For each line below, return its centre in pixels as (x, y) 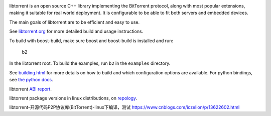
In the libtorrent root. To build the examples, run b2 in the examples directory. (90, 63)
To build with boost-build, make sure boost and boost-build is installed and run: (91, 41)
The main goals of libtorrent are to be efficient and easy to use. (75, 22)
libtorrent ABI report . (31, 89)
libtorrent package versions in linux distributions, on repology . (73, 98)
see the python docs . (31, 80)
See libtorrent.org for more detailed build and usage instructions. (76, 31)
